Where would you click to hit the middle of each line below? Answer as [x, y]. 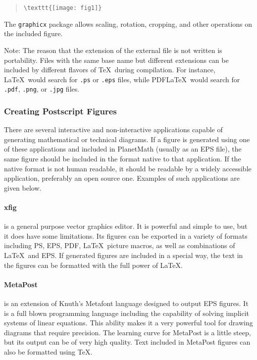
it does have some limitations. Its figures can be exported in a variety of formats [126, 235]
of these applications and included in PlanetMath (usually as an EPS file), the [123, 149]
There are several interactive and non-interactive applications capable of [113, 129]
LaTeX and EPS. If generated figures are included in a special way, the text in [124, 255]
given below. [23, 187]
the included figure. [33, 33]
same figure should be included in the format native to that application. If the [123, 158]
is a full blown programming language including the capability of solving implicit [127, 313]
